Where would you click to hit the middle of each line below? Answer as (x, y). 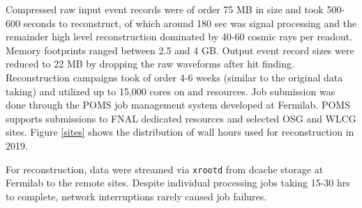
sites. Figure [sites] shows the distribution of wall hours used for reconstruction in (180, 132)
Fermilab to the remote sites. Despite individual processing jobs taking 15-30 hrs (178, 183)
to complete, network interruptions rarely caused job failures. (136, 196)
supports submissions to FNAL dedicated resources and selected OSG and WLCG (181, 118)
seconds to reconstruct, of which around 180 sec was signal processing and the (190, 23)
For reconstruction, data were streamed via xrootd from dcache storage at (165, 169)
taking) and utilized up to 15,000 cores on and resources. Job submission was (171, 91)
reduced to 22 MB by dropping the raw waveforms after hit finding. (150, 64)
